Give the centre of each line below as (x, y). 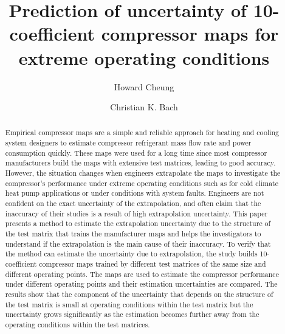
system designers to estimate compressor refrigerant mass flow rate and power (128, 143)
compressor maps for (190, 34)
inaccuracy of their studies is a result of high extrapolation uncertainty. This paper (136, 213)
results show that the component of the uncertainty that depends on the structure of (139, 294)
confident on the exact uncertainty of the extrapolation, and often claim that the (133, 203)
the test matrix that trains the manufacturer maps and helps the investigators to (133, 234)
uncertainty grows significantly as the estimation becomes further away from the (132, 314)
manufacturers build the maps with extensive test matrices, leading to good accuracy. (140, 163)
